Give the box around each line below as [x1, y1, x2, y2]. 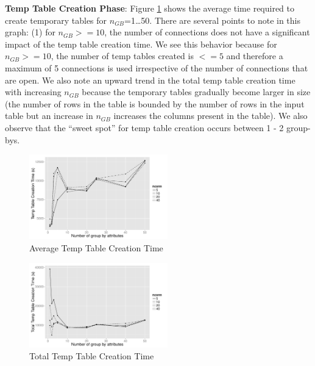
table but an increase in [5, 109, 93, 122]
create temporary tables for [5, 13, 107, 26]
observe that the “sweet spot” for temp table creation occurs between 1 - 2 [5, 121, 284, 134]
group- [286, 121, 311, 134]
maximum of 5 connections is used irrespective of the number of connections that [5, 61, 308, 74]
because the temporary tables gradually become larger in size [82, 85, 311, 98]
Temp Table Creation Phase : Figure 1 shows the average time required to [5, 2, 295, 14]
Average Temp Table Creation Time [29, 242, 163, 254]
